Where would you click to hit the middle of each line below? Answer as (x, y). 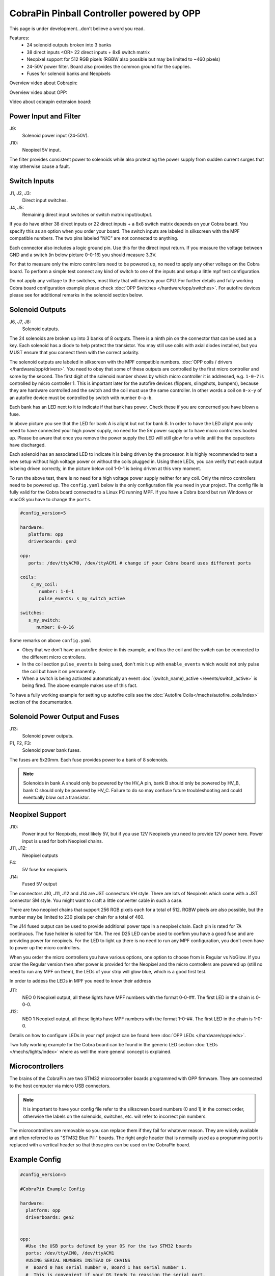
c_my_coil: (44, 584)
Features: (19, 38)
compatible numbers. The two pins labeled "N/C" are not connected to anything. (94, 238)
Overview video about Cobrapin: (44, 83)
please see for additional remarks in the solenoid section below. (76, 295)
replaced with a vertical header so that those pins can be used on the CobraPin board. (100, 1145)
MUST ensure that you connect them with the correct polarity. (74, 353)
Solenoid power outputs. (48, 736)
